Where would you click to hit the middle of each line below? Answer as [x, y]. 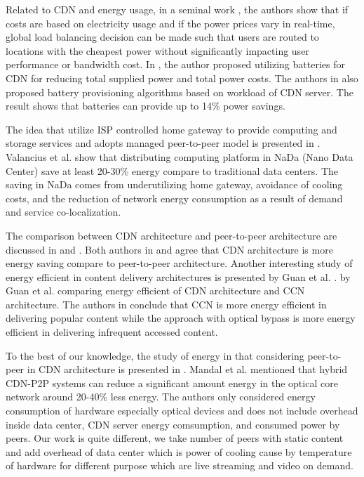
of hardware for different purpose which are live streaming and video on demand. [180, 465]
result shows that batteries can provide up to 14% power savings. [146, 106]
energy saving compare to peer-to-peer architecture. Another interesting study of [179, 263]
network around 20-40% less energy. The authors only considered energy [161, 397]
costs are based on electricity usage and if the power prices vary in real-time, [170, 23]
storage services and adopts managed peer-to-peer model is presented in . [163, 143]
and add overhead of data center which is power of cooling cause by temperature [179, 451]
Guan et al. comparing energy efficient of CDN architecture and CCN [155, 290]
